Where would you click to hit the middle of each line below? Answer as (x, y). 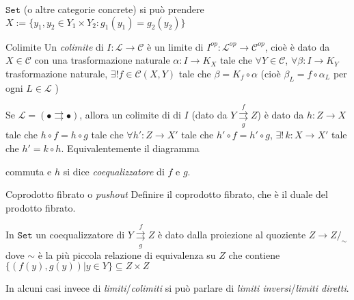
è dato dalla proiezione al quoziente (232, 235)
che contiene (254, 254)
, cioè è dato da (297, 46)
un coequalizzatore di (80, 235)
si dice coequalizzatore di (114, 171)
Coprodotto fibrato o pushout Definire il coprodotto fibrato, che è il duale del (167, 194)
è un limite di (175, 46)
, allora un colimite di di (130, 114)
